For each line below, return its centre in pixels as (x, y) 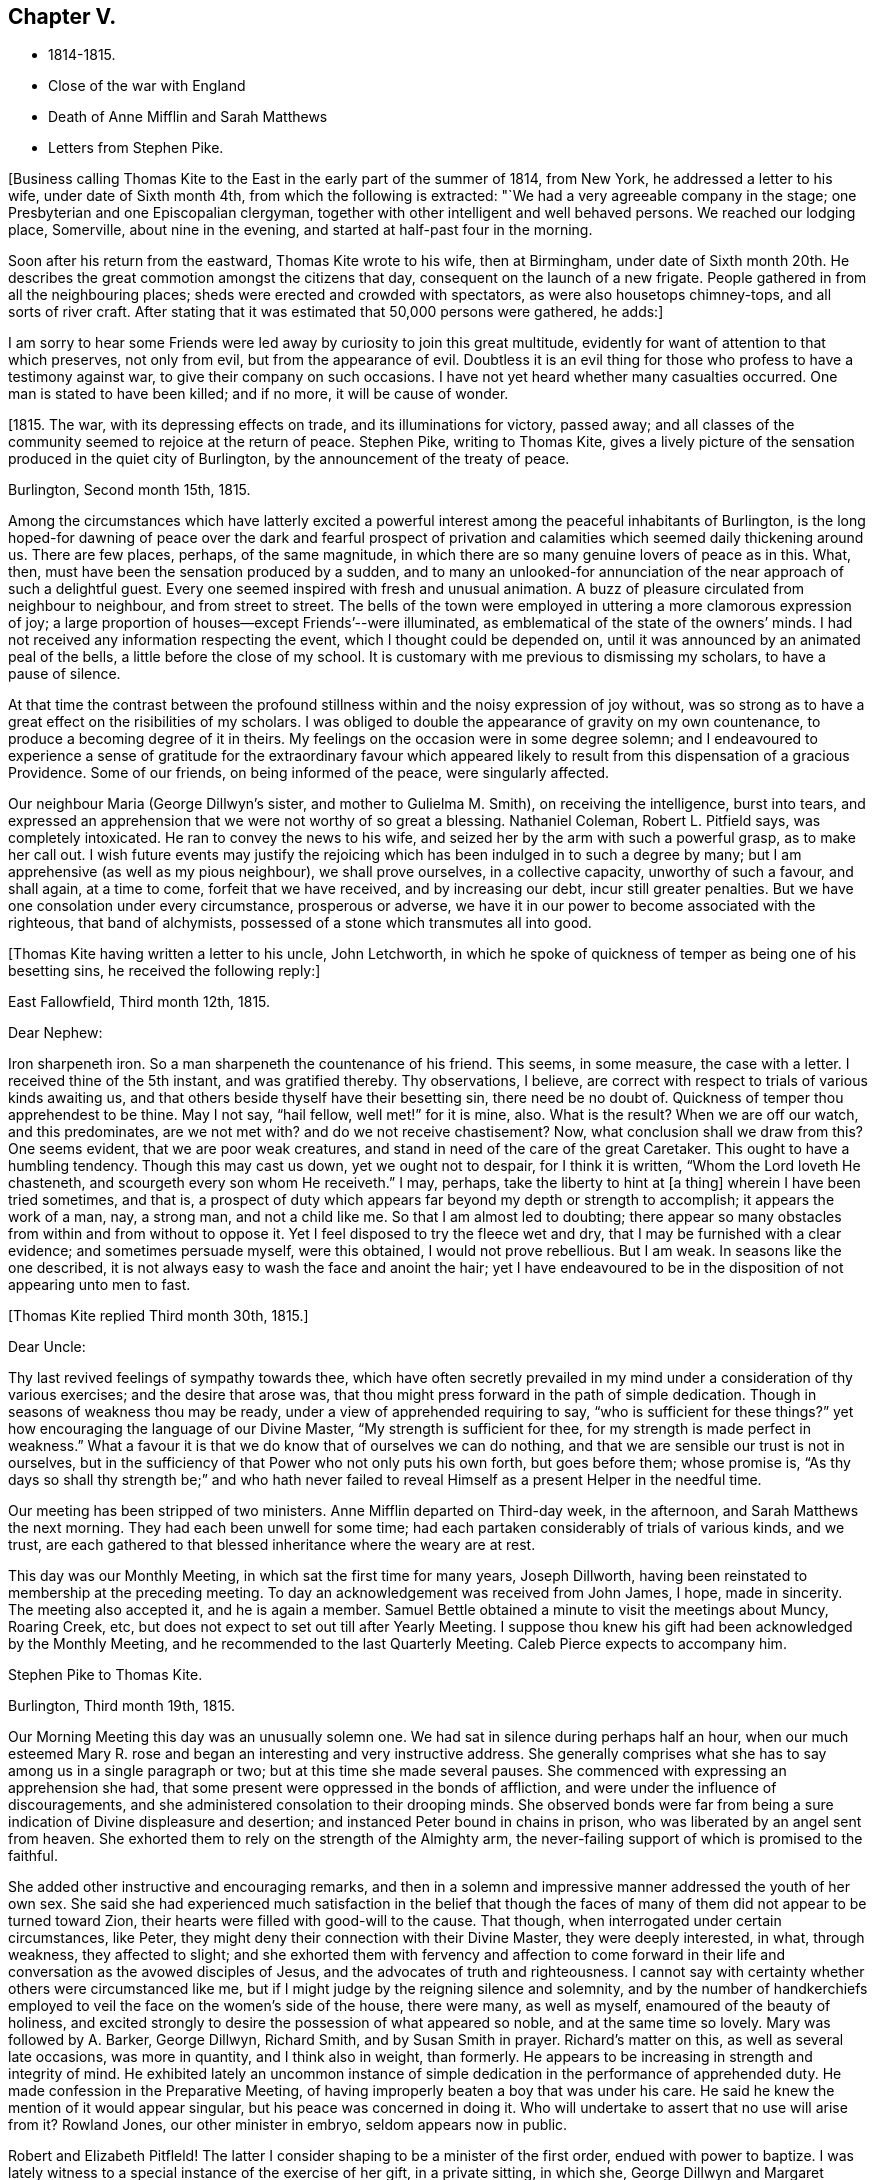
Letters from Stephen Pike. (136, 148)
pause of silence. (64, 674)
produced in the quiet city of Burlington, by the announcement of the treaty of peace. (289, 459)
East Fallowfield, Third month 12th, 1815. (139, 1002)
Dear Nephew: (55, 1033)
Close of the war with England (147, 86)
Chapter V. (62, 16)
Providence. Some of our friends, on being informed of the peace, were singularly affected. (309, 773)
